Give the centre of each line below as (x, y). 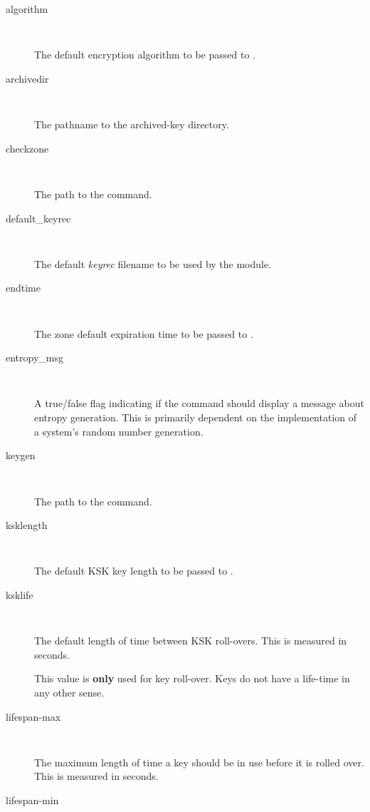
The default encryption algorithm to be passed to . (145, 55)
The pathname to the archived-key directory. (132, 124)
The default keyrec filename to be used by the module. (153, 263)
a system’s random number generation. (119, 431)
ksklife (20, 594)
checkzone (27, 148)
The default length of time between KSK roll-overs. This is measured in (191, 641)
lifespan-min (32, 800)
